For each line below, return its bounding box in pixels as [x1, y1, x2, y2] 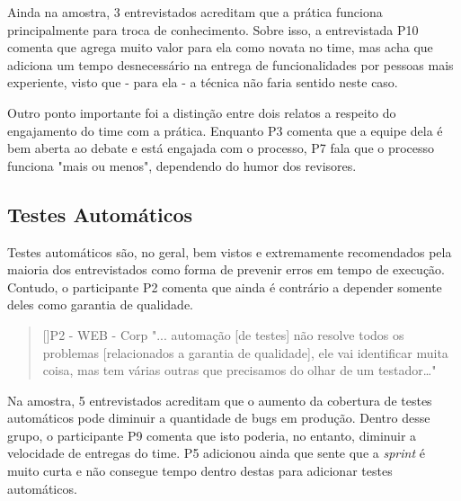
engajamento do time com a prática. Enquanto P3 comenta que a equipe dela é [7, 121, 443, 139]
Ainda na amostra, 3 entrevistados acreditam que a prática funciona [7, 3, 383, 21]
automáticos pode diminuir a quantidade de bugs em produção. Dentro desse [7, 408, 430, 427]
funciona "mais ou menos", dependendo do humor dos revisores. [7, 156, 357, 174]
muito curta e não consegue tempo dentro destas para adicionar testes [7, 461, 393, 480]
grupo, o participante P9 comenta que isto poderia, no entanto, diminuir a [7, 425, 417, 444]
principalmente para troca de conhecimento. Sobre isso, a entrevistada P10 [7, 20, 419, 39]
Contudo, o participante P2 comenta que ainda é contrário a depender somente [7, 277, 442, 296]
